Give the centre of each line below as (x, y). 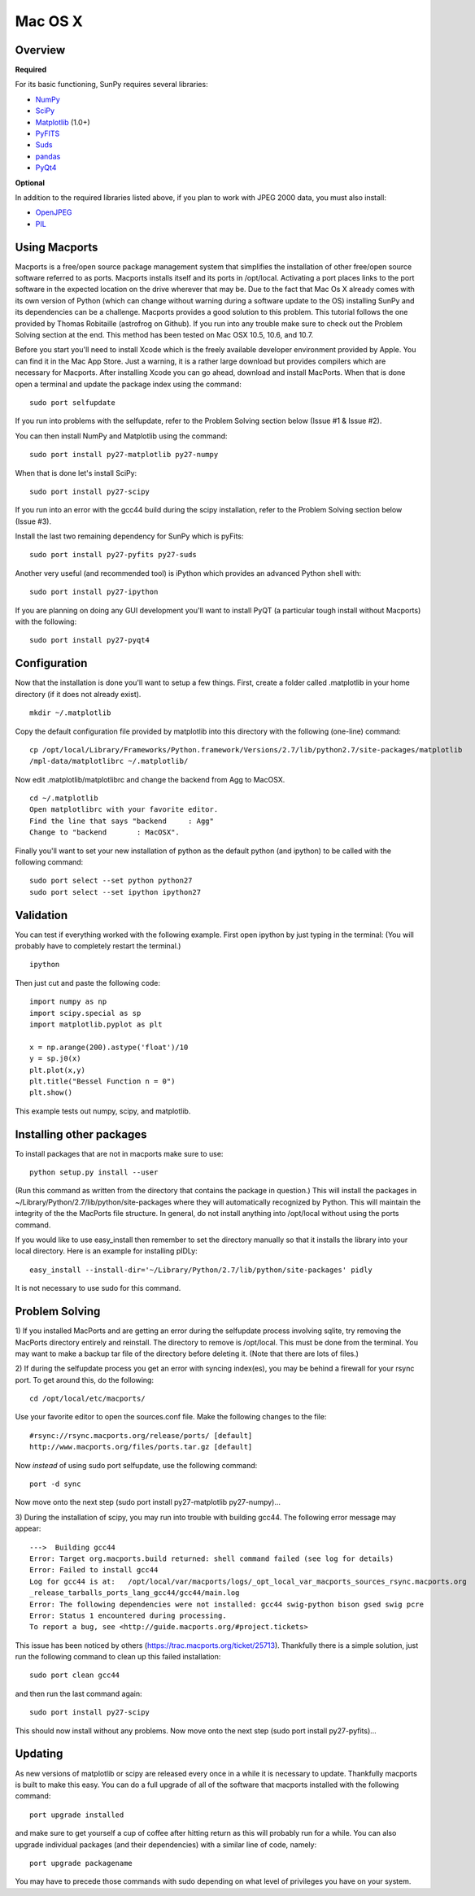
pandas (48, 156)
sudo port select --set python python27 (111, 881)
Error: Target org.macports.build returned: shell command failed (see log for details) (212, 1558)
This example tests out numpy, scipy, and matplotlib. (103, 1111)
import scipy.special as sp (85, 1013)
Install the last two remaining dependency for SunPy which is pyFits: (129, 536)
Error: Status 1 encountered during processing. (128, 1615)
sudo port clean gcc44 (75, 1675)
